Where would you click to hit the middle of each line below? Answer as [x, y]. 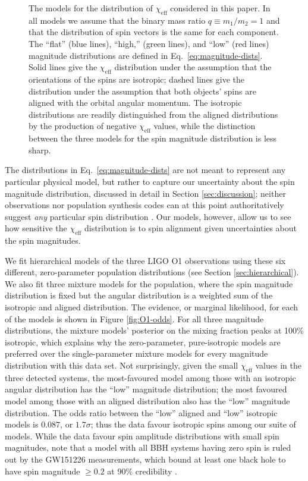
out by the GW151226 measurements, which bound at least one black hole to [145, 459]
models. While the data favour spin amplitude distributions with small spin [142, 436]
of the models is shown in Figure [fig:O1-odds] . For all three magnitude [134, 318]
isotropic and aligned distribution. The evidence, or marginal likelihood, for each [152, 307]
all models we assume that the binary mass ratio [117, 20]
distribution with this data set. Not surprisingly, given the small [122, 365]
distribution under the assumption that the [193, 67]
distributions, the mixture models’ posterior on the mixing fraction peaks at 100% [154, 330]
